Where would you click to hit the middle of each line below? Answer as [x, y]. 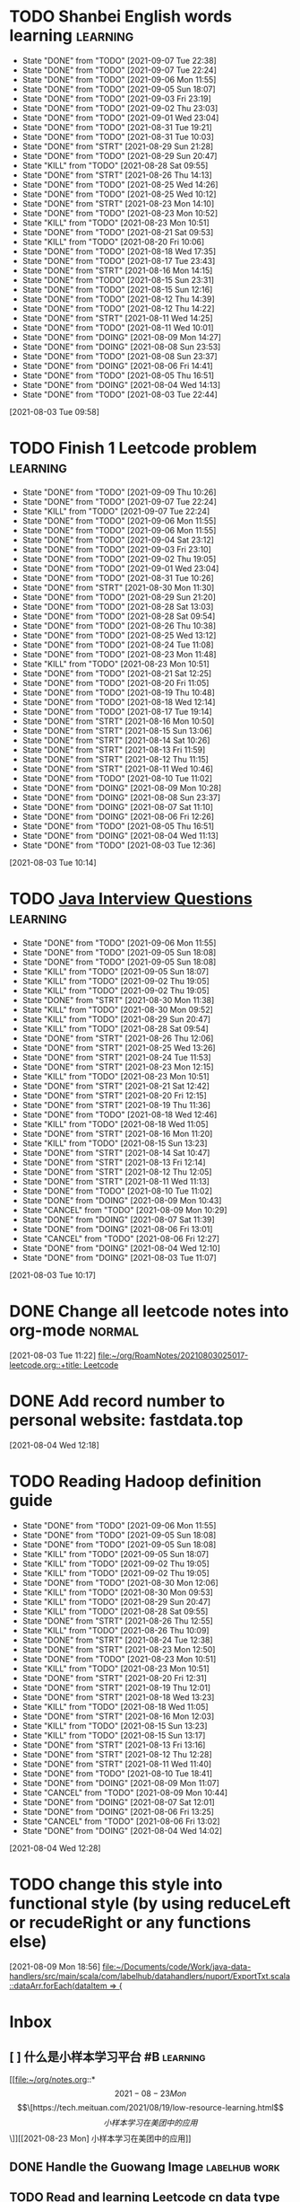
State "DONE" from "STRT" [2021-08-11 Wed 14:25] [117, 318]
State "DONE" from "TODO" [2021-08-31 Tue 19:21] [117, 127]
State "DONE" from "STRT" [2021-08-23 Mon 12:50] [119, 1649]
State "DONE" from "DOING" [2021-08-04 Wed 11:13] [120, 835]
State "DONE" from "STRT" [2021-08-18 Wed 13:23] [118, 1697]
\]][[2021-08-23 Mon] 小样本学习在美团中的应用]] [100, 2138]
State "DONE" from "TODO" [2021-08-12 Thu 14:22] [118, 308]
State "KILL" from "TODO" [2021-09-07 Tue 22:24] [116, 511]
